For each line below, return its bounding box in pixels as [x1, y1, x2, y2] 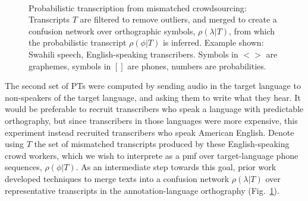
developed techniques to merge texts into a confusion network [5, 172, 230, 184]
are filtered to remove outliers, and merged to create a [80, 13, 277, 25]
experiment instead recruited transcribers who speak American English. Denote [5, 126, 294, 138]
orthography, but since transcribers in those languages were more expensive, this [5, 114, 298, 126]
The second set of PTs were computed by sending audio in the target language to [5, 79, 301, 92]
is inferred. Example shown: [162, 36, 264, 49]
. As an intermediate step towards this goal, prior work [76, 161, 276, 173]
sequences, [5, 161, 42, 173]
